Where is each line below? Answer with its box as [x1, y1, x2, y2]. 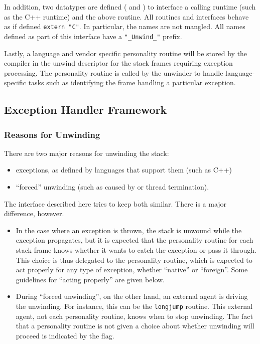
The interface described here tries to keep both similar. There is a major [4, 198, 227, 209]
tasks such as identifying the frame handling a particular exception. [28, 77, 236, 88]
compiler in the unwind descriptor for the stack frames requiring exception [4, 58, 233, 68]
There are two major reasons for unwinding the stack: [4, 147, 169, 158]
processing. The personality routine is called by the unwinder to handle [4, 67, 223, 78]
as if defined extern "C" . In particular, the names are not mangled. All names [4, 21, 245, 32]
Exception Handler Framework [4, 102, 167, 117]
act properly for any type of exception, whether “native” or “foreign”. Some [16, 264, 248, 275]
